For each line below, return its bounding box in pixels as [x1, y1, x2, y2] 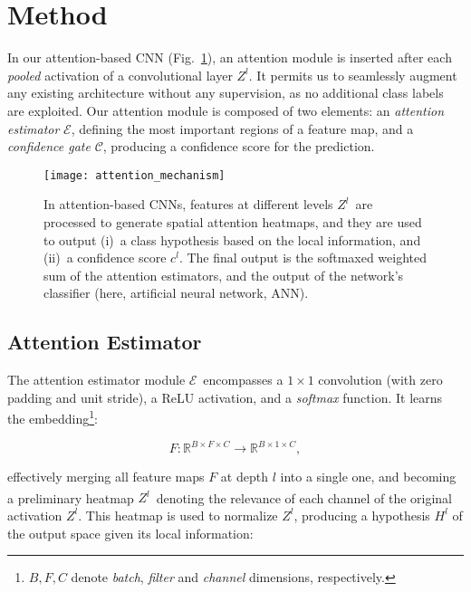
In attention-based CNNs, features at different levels [43, 195, 333, 214]
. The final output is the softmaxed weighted [178, 248, 428, 267]
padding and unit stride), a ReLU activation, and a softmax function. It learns [7, 387, 443, 406]
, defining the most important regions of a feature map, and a [71, 119, 414, 138]
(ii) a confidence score [43, 248, 167, 267]
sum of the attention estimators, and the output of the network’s [43, 265, 404, 284]
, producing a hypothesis [293, 505, 430, 524]
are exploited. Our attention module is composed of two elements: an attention [7, 100, 445, 119]
